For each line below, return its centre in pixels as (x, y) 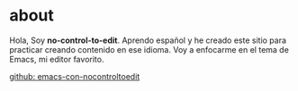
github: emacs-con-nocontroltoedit (75, 76)
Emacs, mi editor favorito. (57, 59)
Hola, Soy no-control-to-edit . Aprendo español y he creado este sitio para (148, 40)
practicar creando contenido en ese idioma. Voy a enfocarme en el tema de (149, 49)
